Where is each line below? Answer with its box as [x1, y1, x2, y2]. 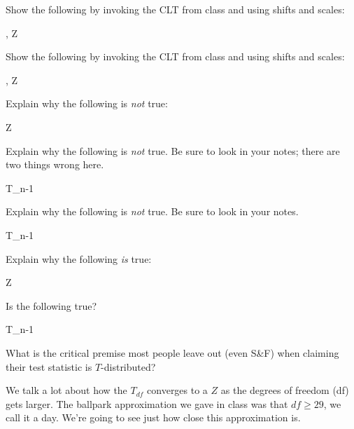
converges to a [147, 383, 208, 397]
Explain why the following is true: [6, 251, 152, 266]
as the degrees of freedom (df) [220, 383, 349, 397]
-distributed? [101, 359, 156, 374]
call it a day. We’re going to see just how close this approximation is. [6, 410, 301, 425]
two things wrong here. [6, 157, 104, 172]
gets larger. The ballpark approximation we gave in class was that [6, 396, 288, 411]
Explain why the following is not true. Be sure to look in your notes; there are [6, 143, 340, 158]
